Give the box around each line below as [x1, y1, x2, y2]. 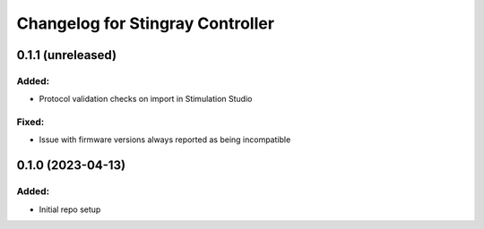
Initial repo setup [39, 204, 101, 215]
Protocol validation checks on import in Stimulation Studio [39, 94, 253, 105]
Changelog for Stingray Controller [16, 13, 275, 33]
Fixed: [16, 116, 45, 129]
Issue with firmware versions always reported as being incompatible [39, 134, 291, 145]
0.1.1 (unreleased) [16, 47, 117, 63]
